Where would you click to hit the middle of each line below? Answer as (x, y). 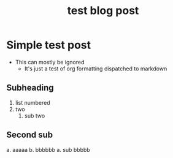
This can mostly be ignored (50, 62)
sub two (35, 115)
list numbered (33, 102)
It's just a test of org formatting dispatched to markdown (96, 69)
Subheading (30, 88)
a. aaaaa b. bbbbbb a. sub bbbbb (48, 149)
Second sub (30, 135)
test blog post (103, 11)
